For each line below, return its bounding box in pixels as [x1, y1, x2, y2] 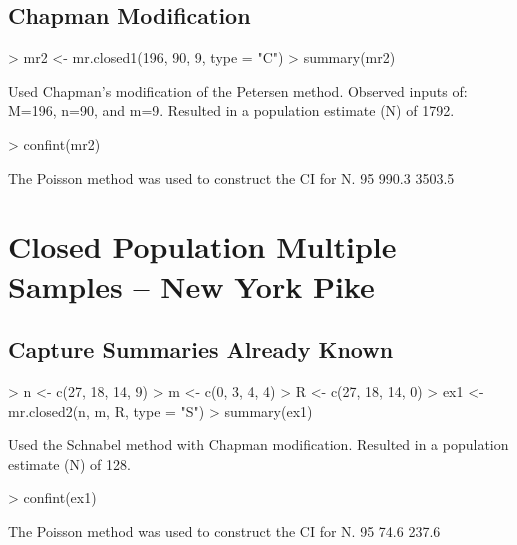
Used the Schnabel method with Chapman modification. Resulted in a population [8, 434, 509, 455]
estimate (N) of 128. [8, 453, 131, 474]
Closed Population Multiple [8, 226, 397, 267]
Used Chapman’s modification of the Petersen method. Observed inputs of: [8, 80, 468, 101]
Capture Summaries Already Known [8, 334, 394, 365]
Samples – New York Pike [8, 265, 375, 306]
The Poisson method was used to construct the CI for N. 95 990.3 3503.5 [8, 167, 455, 188]
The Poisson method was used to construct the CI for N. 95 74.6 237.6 [8, 520, 441, 541]
